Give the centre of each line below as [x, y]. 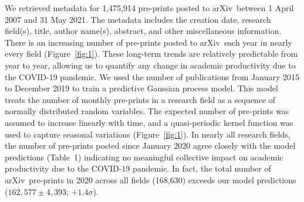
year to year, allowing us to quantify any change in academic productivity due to [150, 65]
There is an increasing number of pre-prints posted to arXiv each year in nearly [148, 42]
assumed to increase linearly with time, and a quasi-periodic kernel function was [149, 122]
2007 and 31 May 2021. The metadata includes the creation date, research [138, 19]
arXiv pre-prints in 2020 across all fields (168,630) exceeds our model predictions [151, 179]
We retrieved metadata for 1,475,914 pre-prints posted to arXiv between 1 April [149, 8]
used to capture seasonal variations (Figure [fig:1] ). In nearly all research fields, [148, 134]
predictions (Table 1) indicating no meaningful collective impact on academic [144, 157]
